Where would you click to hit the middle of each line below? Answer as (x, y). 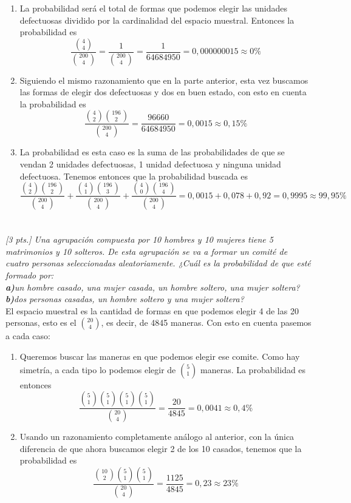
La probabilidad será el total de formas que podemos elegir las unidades (153, 8)
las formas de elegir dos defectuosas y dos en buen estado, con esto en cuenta (163, 92)
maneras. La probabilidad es (253, 369)
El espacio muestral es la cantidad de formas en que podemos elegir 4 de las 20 (152, 310)
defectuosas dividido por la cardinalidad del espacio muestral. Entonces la (157, 20)
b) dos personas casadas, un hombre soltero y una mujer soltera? (125, 299)
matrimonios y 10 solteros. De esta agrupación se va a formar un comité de (147, 251)
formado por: (30, 275)
